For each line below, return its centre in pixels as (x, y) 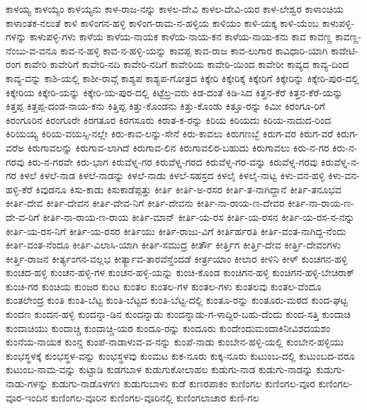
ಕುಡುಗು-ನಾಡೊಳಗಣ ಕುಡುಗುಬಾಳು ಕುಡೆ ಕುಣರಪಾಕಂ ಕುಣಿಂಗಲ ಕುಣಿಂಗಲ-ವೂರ (183, 383)
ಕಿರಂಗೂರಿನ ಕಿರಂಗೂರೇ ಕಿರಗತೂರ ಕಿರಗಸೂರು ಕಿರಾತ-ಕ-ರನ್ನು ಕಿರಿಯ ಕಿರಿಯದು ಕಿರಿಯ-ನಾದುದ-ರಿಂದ (169, 119)
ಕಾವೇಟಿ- (345, 50)
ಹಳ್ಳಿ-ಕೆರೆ (19, 189)
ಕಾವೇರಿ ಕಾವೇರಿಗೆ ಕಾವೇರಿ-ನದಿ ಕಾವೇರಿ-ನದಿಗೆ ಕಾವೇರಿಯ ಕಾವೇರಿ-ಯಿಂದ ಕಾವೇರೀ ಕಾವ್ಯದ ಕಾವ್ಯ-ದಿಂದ (186, 64)
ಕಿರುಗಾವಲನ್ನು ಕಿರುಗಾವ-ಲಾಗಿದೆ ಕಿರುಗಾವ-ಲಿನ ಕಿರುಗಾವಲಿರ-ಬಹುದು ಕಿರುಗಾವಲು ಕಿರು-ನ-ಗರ (178, 147)
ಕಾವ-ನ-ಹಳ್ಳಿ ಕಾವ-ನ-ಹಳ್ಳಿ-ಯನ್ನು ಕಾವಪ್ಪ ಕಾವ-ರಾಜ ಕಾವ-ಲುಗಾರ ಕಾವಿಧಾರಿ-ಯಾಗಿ (194, 50)
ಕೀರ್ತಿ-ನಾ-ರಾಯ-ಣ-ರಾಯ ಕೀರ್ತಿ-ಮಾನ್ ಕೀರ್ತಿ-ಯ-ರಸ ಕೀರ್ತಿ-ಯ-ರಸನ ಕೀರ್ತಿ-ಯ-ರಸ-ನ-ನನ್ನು (199, 216)
